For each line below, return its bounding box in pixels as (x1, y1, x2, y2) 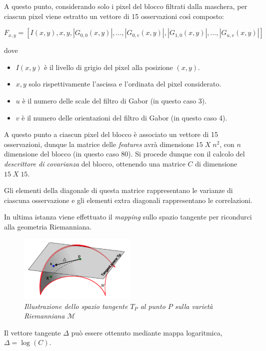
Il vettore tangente (4, 327, 61, 337)
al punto (140, 300, 165, 311)
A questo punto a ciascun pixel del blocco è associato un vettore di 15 (4, 129, 218, 139)
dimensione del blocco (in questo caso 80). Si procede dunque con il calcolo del (4, 148, 245, 159)
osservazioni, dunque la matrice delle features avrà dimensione (4, 138, 194, 149)
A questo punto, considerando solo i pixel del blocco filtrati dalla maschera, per (4, 1, 247, 11)
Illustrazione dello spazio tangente (24, 300, 128, 311)
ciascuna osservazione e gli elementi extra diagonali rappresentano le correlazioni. (4, 194, 252, 205)
